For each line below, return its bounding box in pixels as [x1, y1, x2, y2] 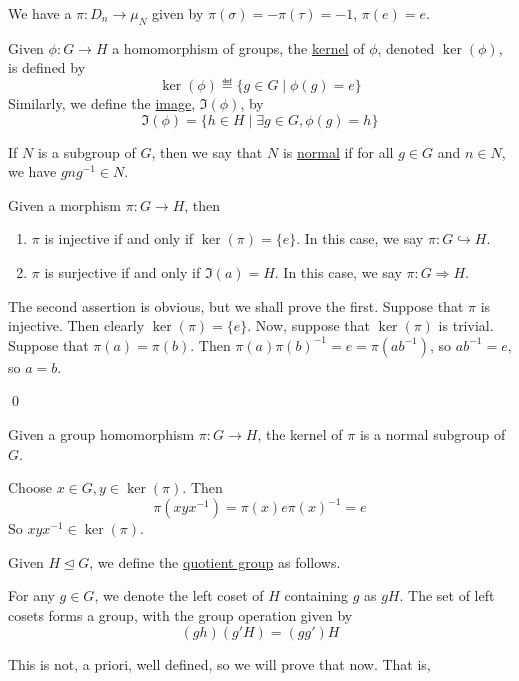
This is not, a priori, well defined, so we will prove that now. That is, [8, 653, 431, 674]
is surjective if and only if [44, 261, 201, 282]
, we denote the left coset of [94, 585, 264, 606]
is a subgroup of [37, 141, 136, 162]
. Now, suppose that [247, 315, 370, 336]
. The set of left [399, 585, 495, 606]
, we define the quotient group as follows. [89, 551, 341, 572]
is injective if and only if [44, 228, 194, 249]
